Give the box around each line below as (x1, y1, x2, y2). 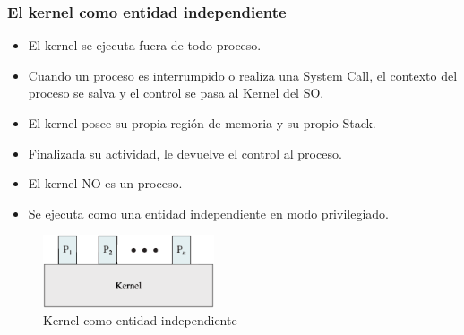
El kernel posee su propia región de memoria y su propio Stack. (28, 114, 376, 132)
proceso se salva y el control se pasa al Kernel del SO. (28, 83, 324, 102)
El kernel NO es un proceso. (28, 174, 183, 193)
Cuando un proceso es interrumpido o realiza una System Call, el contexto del (28, 65, 458, 84)
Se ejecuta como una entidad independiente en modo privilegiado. (28, 203, 389, 222)
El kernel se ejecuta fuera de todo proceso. (28, 36, 262, 55)
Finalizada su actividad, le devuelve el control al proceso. (28, 143, 342, 162)
